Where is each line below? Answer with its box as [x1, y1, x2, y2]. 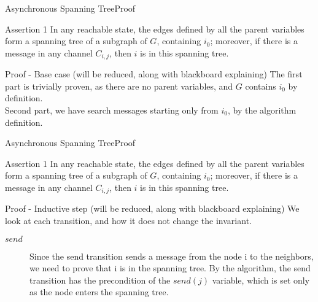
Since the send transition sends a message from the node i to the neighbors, [29, 249, 314, 262]
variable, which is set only [212, 273, 310, 286]
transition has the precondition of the [29, 273, 171, 286]
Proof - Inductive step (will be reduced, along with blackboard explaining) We [5, 202, 300, 215]
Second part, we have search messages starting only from [5, 104, 219, 117]
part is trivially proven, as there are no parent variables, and [5, 79, 233, 92]
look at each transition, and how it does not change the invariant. [5, 214, 252, 227]
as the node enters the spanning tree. [29, 285, 169, 298]
